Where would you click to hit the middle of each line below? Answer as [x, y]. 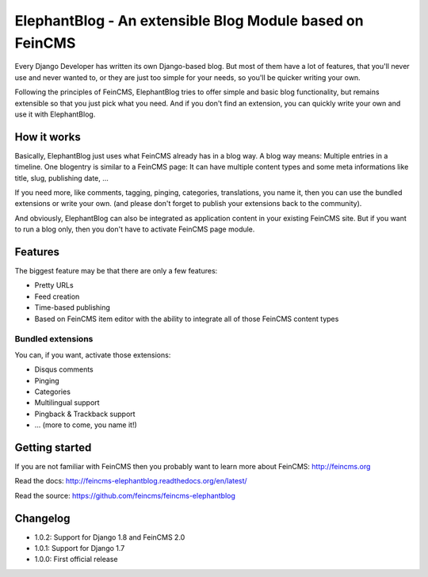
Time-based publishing [73, 308]
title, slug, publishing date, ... [61, 178]
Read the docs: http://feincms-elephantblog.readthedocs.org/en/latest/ [131, 481]
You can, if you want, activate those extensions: [93, 355]
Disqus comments [64, 369]
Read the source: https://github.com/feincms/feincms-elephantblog [125, 495]
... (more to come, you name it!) [86, 425]
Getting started [53, 447]
